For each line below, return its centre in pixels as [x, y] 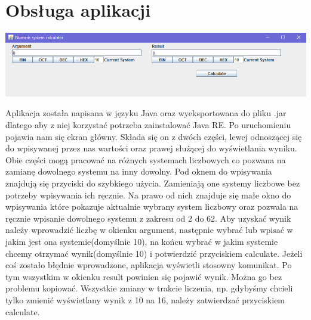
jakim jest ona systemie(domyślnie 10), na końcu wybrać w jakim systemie [142, 241]
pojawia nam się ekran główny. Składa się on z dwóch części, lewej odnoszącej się [154, 136]
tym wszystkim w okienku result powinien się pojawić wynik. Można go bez [144, 276]
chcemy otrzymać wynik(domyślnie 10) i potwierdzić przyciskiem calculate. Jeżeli [154, 253]
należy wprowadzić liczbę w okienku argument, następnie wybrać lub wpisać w [149, 230]
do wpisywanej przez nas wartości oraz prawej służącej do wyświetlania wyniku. [151, 148]
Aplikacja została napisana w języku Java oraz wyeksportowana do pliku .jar [146, 113]
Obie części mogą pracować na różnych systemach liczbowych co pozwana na [146, 159]
